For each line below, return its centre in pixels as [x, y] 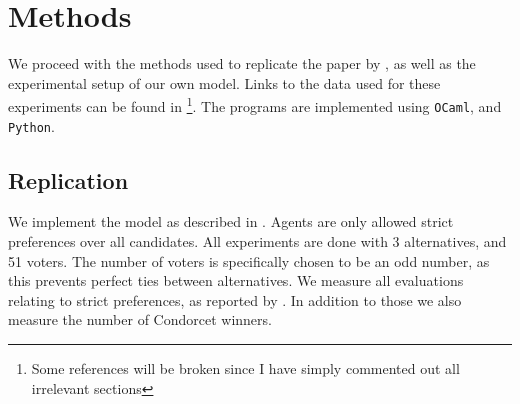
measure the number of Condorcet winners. [140, 319]
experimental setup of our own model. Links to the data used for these [224, 82]
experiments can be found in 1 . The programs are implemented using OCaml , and [255, 104]
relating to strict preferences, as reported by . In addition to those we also [235, 299]
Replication [68, 179]
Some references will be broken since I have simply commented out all [245, 368]
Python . [31, 125]
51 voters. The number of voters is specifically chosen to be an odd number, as [249, 260]
